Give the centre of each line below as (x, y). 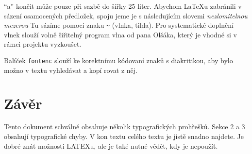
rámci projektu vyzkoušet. (43, 44)
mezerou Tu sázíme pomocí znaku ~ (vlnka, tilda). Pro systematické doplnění (119, 25)
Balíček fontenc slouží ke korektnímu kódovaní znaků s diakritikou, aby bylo (118, 60)
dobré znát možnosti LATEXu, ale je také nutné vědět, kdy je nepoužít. (111, 145)
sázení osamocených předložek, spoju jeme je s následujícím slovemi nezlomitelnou (126, 15)
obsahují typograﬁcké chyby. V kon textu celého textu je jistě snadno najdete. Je (124, 136)
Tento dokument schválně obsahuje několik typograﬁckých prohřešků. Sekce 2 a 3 (125, 127)
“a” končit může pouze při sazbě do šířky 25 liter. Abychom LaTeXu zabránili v (123, 6)
